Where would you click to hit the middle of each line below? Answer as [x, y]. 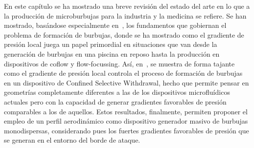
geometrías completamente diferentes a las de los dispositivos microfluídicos [117, 92]
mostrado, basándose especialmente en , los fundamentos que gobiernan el [115, 25]
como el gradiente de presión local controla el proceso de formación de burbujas [123, 73]
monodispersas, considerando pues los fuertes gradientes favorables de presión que [127, 130]
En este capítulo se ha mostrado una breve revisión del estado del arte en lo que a [127, 6]
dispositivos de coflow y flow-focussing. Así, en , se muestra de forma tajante [119, 63]
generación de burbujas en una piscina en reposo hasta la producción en [112, 53]
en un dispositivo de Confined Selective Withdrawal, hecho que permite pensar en [127, 82]
